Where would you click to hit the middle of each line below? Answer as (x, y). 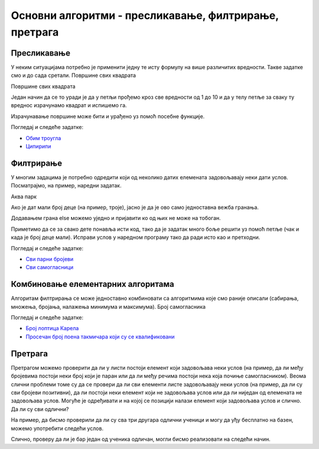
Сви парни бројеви (50, 259)
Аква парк (24, 196)
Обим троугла (43, 138)
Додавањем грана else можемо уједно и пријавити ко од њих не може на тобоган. (116, 218)
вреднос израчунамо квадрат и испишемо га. (69, 105)
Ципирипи (38, 146)
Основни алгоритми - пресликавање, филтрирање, (145, 15)
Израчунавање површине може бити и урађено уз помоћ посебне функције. (108, 116)
